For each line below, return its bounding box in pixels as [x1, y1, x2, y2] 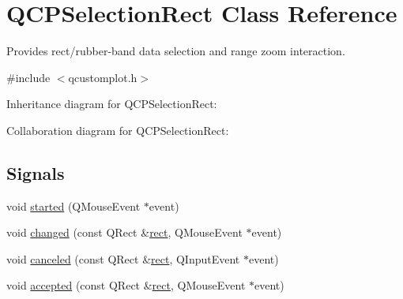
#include [6, 69, 51, 85]
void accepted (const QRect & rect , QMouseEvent [6, 277, 246, 293]
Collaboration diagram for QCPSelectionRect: [6, 121, 229, 138]
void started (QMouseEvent [6, 197, 141, 214]
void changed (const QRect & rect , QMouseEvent [6, 224, 243, 241]
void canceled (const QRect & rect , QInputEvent [6, 250, 240, 267]
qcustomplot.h [68, 69, 137, 85]
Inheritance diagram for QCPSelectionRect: [6, 95, 217, 112]
